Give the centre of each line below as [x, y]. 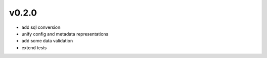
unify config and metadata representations [65, 34]
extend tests [34, 48]
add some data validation [47, 41]
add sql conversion [41, 27]
